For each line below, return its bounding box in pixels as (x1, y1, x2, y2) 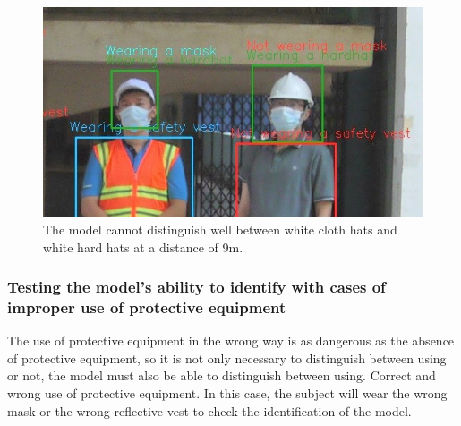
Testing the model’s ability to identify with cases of (7, 276, 386, 298)
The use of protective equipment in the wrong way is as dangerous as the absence (7, 331, 455, 350)
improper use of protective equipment (7, 296, 286, 318)
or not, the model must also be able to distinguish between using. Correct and (7, 366, 436, 385)
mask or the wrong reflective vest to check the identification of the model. (7, 401, 412, 420)
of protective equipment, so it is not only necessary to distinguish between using (7, 348, 447, 367)
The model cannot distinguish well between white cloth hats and (43, 219, 397, 238)
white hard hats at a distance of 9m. (43, 237, 243, 256)
